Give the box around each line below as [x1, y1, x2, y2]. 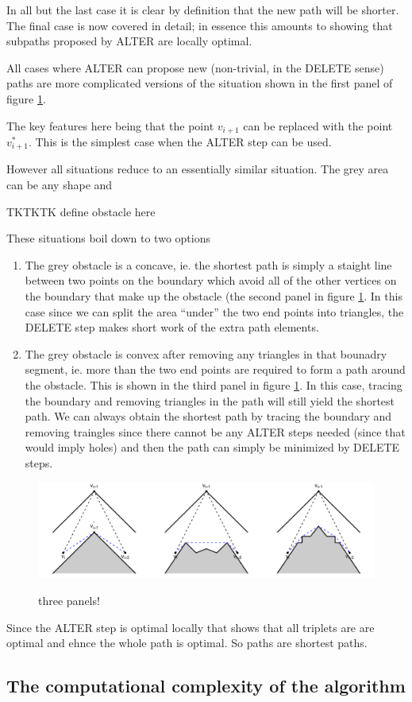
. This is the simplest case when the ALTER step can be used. [28, 134, 332, 150]
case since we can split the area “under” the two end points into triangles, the [25, 303, 404, 320]
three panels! [38, 592, 100, 609]
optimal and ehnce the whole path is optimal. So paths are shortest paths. [6, 634, 368, 651]
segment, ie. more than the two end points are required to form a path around [25, 361, 406, 378]
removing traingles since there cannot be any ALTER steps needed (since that [25, 423, 406, 440]
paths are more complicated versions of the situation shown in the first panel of [6, 75, 393, 91]
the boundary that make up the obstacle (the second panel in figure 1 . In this [25, 288, 402, 304]
